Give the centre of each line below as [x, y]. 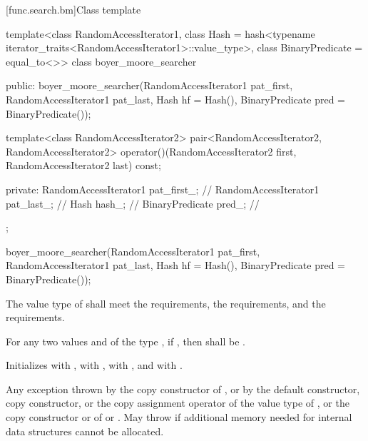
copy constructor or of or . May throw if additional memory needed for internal [179, 417]
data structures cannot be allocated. [85, 431]
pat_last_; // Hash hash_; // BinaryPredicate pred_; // [133, 203]
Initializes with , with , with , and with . [94, 365]
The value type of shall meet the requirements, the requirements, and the [166, 303]
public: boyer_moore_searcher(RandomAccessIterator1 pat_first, [149, 85]
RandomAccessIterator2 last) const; [83, 165]
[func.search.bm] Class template [73, 9]
